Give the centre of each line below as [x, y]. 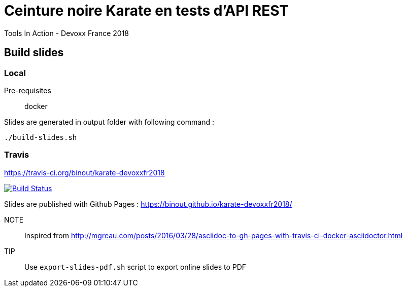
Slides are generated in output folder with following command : [109, 122]
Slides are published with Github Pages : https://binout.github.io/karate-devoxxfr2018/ [148, 204]
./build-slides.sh [41, 137]
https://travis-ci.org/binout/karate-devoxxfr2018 [84, 172]
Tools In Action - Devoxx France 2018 [66, 33]
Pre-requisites [28, 90]
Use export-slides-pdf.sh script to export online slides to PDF [135, 267]
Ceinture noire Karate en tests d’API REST [147, 11]
